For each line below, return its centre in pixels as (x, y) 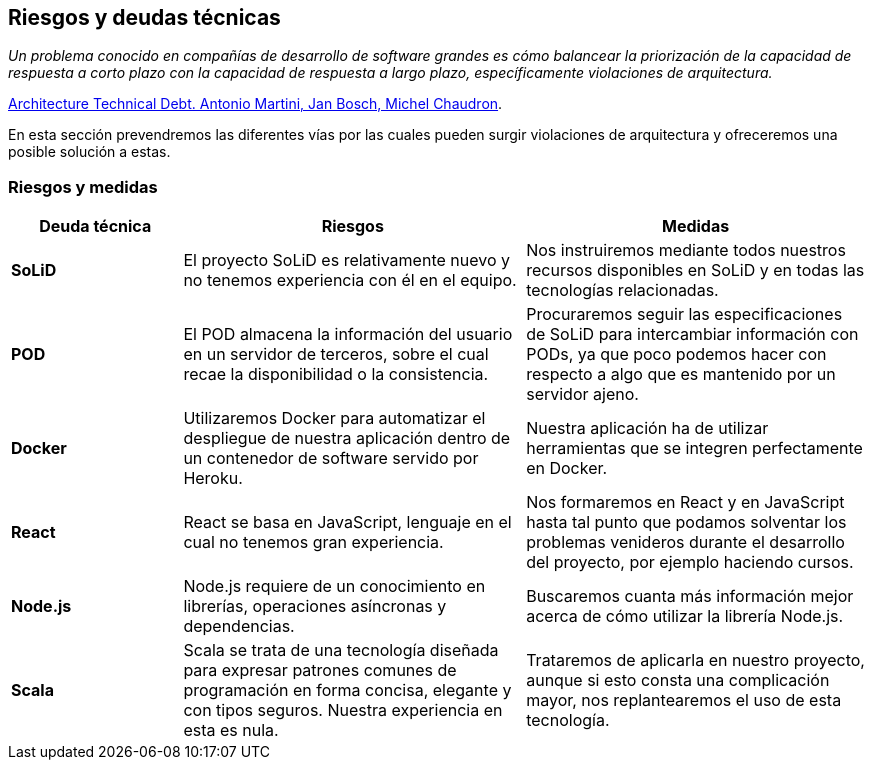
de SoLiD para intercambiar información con (692, 334)
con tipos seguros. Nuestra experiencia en (343, 710)
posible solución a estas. (89, 152)
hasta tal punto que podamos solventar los (686, 522)
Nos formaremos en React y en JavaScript (685, 502)
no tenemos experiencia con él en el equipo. (350, 280)
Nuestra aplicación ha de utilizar (647, 428)
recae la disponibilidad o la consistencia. (336, 374)
